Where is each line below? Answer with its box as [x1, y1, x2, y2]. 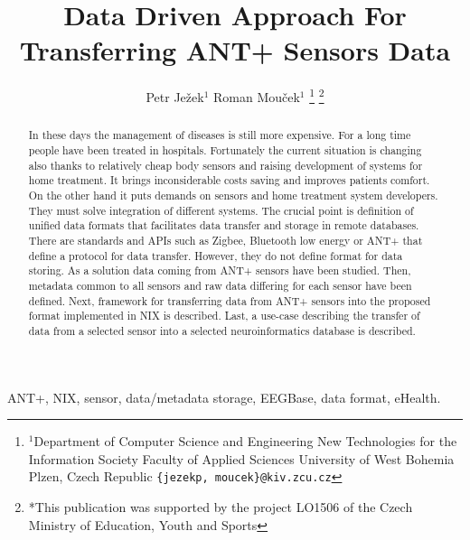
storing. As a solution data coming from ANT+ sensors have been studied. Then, [28, 263, 411, 278]
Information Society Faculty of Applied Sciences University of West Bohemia [28, 449, 455, 468]
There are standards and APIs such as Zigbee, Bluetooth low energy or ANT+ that [28, 232, 423, 247]
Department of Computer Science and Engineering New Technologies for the [33, 432, 457, 451]
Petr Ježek [146, 87, 204, 106]
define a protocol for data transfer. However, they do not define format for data [28, 247, 403, 263]
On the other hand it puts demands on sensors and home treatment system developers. [28, 187, 438, 202]
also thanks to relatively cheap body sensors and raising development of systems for [28, 157, 423, 172]
